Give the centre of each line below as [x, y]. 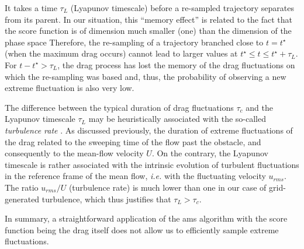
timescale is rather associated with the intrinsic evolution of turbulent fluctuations [152, 164]
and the [259, 107]
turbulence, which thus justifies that [106, 199]
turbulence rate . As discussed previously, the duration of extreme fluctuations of [149, 130]
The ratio [22, 187]
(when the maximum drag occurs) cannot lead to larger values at [121, 53]
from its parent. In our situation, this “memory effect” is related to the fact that [149, 19]
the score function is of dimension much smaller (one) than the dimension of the [148, 31]
